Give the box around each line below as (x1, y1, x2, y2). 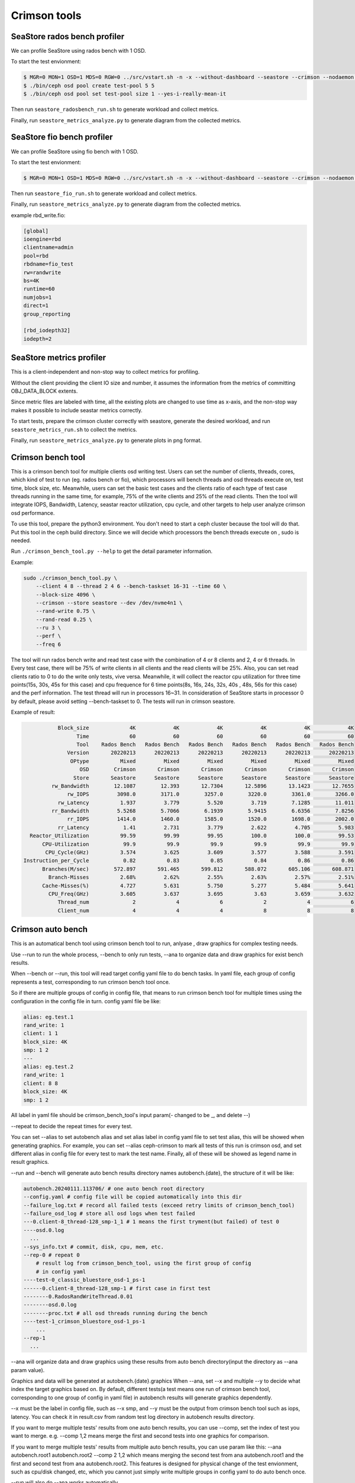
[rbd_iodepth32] (23, 327, 71, 334)
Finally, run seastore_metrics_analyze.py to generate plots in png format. (11, 437, 202, 444)
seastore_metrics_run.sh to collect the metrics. (11, 426, 137, 433)
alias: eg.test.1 (23, 1013, 74, 1020)
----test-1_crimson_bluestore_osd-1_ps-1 (23, 1318, 146, 1325)
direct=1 (23, 303, 49, 309)
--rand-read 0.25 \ (35, 616, 93, 623)
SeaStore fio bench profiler (11, 132, 113, 142)
